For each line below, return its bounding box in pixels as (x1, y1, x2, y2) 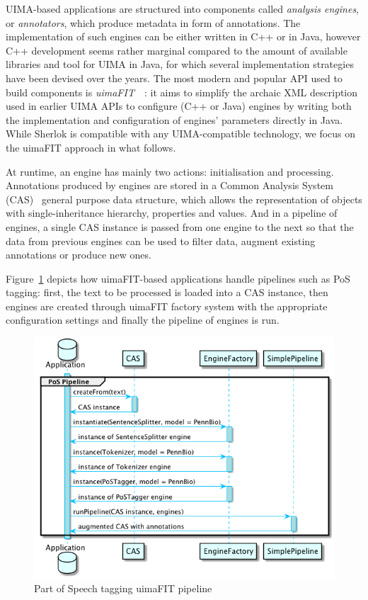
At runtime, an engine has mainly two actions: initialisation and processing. (6, 164, 334, 179)
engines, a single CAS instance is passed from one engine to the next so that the (6, 219, 354, 234)
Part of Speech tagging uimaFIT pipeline (34, 581, 212, 596)
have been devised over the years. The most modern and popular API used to (6, 70, 343, 85)
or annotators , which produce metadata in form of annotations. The (6, 15, 301, 30)
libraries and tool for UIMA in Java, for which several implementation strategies (6, 57, 354, 72)
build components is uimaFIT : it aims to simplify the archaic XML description (6, 84, 358, 99)
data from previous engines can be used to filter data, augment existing (6, 233, 316, 248)
